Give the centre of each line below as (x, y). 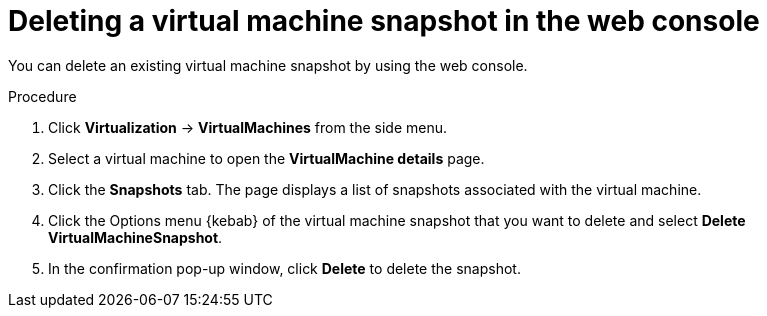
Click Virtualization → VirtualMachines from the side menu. (248, 127)
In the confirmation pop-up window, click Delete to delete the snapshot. (284, 268)
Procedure (42, 96)
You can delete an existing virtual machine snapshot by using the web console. (268, 65)
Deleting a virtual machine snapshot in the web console (384, 21)
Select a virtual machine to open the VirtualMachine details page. (266, 158)
